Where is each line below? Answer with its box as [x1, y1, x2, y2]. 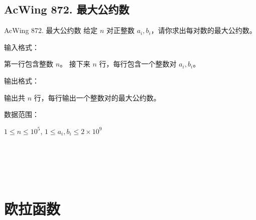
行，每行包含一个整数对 [99, 58, 177, 69]
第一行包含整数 [4, 58, 53, 69]
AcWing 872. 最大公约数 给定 [4, 25, 98, 35]
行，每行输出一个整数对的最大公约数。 [34, 92, 161, 102]
